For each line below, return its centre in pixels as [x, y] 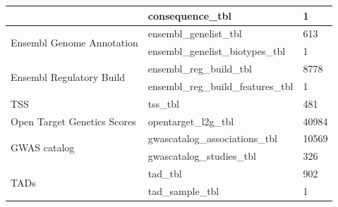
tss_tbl [163, 103]
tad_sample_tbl [183, 190]
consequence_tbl [189, 15]
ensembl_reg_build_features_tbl [221, 86]
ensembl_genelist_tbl [195, 33]
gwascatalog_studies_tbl [202, 156]
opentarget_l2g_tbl [191, 121]
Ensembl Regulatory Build [68, 77]
